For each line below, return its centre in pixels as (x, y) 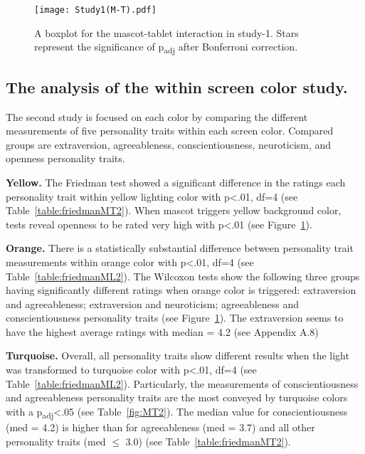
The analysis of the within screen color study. (177, 86)
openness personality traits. (65, 158)
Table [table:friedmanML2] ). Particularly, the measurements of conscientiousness (182, 383)
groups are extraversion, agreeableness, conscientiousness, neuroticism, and (169, 144)
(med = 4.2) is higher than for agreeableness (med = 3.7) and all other (160, 427)
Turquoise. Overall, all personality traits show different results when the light (178, 355)
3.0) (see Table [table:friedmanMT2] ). (208, 441)
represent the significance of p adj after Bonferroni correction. (166, 48)
